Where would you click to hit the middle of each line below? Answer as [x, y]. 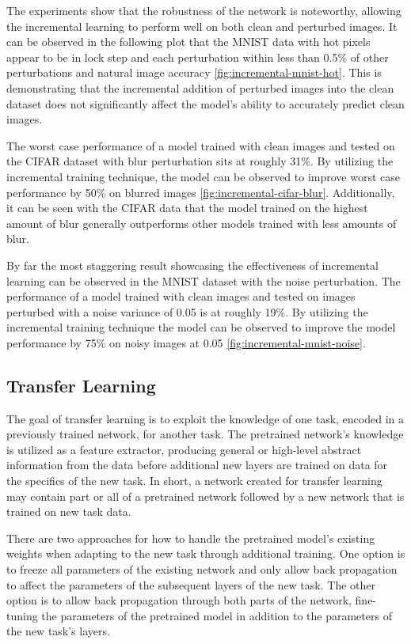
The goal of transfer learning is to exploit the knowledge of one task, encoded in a [205, 418]
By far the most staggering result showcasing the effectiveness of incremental [192, 265]
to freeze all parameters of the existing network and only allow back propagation [202, 569]
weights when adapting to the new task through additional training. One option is [206, 553]
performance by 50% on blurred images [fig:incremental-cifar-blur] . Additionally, [201, 192]
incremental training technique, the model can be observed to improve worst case [203, 176]
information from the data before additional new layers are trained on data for [197, 465]
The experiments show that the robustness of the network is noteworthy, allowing [204, 10]
